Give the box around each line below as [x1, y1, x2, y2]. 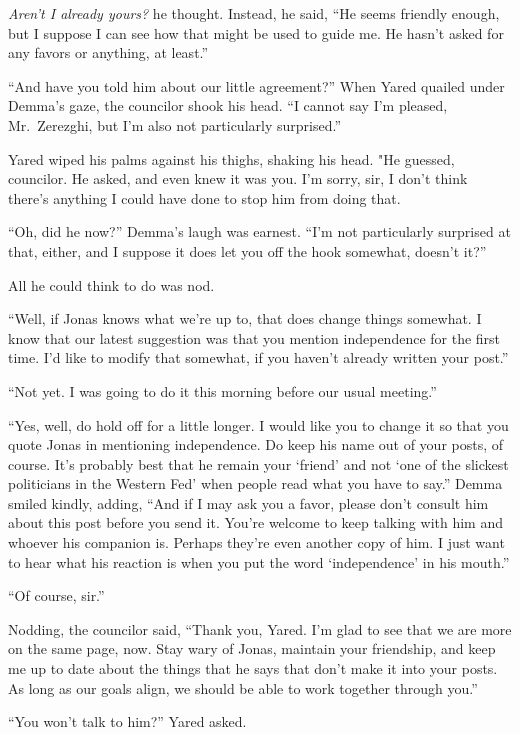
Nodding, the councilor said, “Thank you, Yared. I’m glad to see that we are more [8, 618, 512, 639]
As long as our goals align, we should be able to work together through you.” [8, 677, 478, 698]
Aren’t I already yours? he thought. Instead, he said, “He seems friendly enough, [8, 3, 500, 23]
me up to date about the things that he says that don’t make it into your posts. [8, 658, 498, 679]
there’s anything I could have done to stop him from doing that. [8, 187, 401, 208]
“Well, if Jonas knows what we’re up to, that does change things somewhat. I [8, 308, 482, 329]
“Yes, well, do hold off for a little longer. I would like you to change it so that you [8, 414, 509, 435]
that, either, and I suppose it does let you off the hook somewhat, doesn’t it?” [8, 240, 487, 261]
